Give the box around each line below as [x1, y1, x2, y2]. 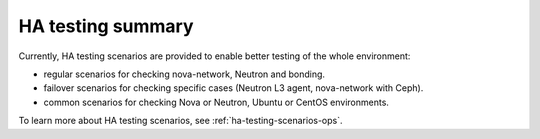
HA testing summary [18, 15, 194, 37]
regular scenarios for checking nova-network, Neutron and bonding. [43, 68, 325, 80]
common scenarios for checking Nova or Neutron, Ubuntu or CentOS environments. [43, 96, 390, 108]
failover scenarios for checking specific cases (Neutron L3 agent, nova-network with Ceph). [43, 82, 424, 94]
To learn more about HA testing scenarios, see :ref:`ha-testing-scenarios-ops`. [18, 115, 344, 127]
